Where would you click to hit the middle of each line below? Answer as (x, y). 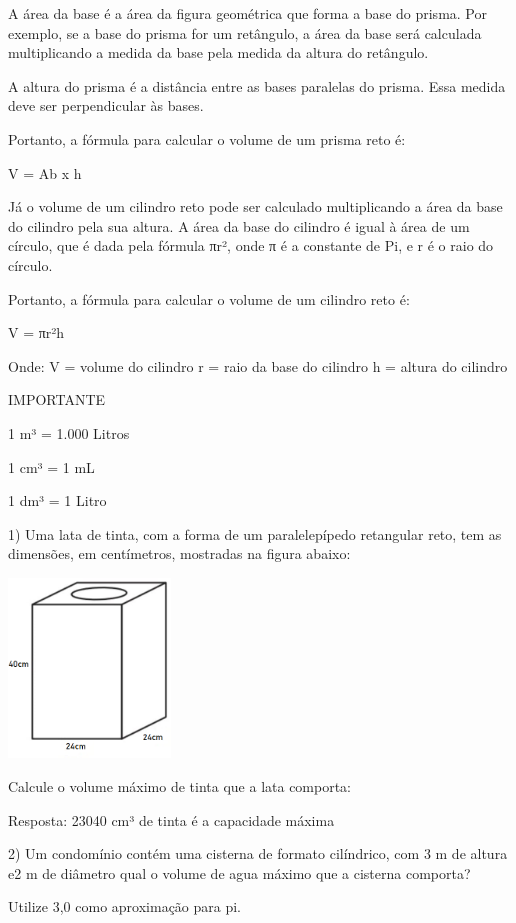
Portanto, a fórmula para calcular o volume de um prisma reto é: (207, 138)
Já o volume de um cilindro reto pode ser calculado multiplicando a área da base (255, 206)
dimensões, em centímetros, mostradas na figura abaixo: (179, 553)
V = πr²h (36, 332)
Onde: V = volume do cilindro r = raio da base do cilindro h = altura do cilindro (258, 365)
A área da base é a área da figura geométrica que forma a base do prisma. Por (247, 13)
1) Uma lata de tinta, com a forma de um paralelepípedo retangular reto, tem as (255, 533)
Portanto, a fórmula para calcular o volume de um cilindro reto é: (209, 298)
